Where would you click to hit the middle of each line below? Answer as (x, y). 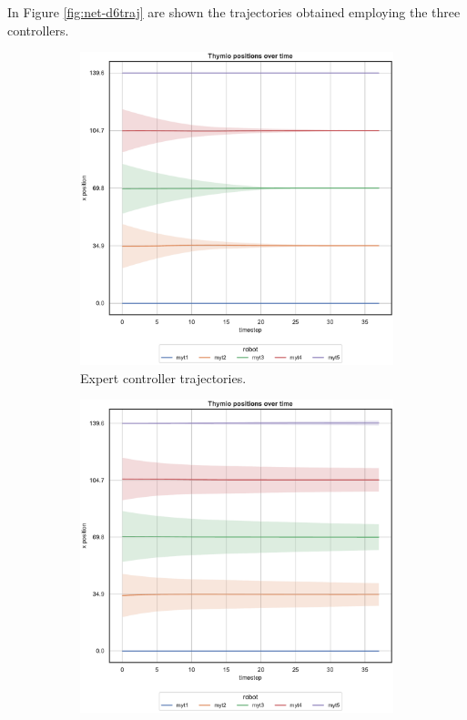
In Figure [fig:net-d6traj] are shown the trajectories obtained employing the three (234, 12)
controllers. (38, 30)
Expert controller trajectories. (163, 377)
